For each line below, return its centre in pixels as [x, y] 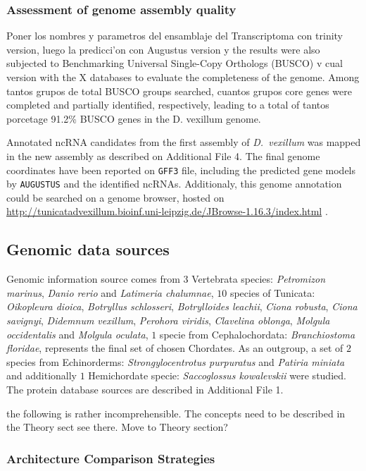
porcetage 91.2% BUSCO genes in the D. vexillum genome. [134, 118]
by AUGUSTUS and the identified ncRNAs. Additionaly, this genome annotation [174, 184]
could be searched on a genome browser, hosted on [115, 197]
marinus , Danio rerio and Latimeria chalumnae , [110, 292]
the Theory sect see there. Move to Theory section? [117, 427]
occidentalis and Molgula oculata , [77, 334]
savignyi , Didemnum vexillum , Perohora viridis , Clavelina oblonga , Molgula [168, 320]
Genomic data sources [88, 249]
